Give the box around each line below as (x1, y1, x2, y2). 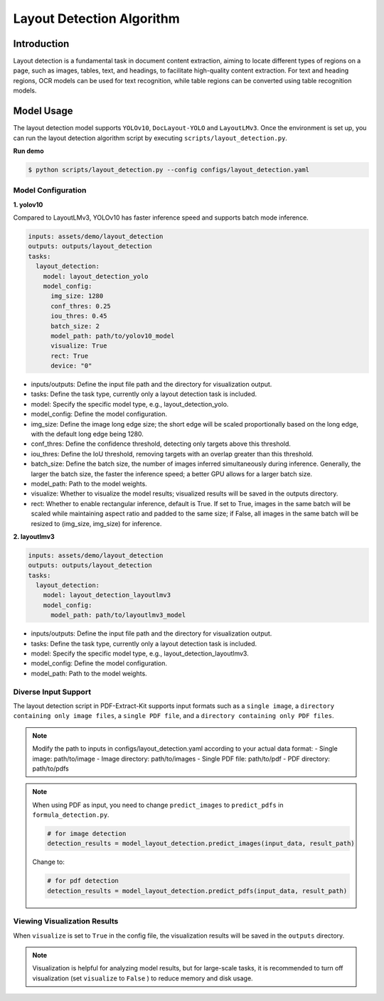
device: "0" (50, 362, 92, 370)
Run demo (13, 146, 44, 155)
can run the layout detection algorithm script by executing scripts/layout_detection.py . (13, 134, 288, 142)
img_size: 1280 (50, 292, 104, 300)
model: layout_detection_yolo (43, 272, 149, 280)
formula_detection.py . (32, 810, 110, 819)
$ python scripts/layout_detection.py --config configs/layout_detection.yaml (28, 166, 309, 173)
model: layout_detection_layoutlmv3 (43, 591, 171, 599)
